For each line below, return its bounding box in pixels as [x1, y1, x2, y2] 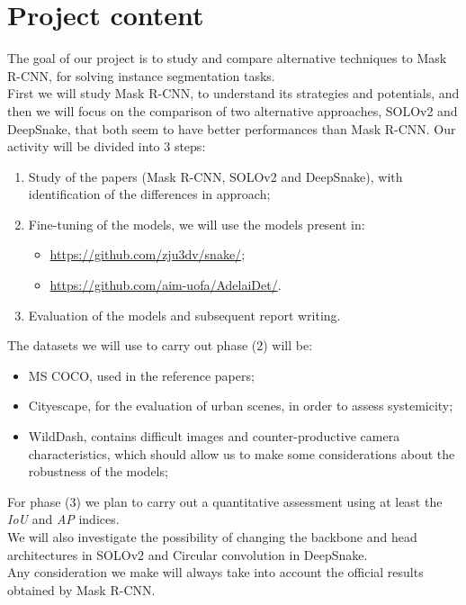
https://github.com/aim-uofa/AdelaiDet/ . [49, 275, 282, 294]
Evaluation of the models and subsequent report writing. [28, 305, 341, 324]
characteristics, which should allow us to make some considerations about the [28, 444, 455, 463]
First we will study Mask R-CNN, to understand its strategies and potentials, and [7, 84, 460, 103]
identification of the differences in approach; [28, 185, 271, 203]
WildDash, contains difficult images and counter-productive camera [28, 427, 400, 446]
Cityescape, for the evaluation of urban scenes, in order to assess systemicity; [28, 396, 453, 415]
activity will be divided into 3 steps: [7, 137, 206, 156]
